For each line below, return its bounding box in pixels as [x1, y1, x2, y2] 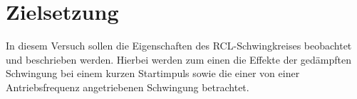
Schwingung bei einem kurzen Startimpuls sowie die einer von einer [6, 66, 300, 81]
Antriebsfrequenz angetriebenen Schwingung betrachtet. [6, 79, 249, 94]
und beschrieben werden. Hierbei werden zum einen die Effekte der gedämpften [6, 52, 352, 66]
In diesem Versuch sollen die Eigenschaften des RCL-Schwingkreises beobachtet [6, 38, 352, 53]
